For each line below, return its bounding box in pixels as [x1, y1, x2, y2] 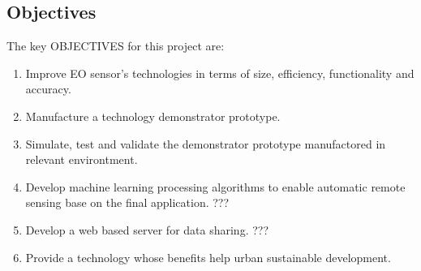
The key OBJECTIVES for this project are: [6, 37, 225, 54]
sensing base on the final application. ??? [25, 194, 230, 211]
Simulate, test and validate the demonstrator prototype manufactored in [25, 135, 386, 152]
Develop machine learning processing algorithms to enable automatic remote [25, 178, 406, 195]
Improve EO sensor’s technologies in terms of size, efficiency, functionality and [25, 64, 415, 81]
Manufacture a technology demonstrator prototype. [25, 107, 281, 124]
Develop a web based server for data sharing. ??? [25, 221, 269, 238]
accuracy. [25, 80, 71, 97]
